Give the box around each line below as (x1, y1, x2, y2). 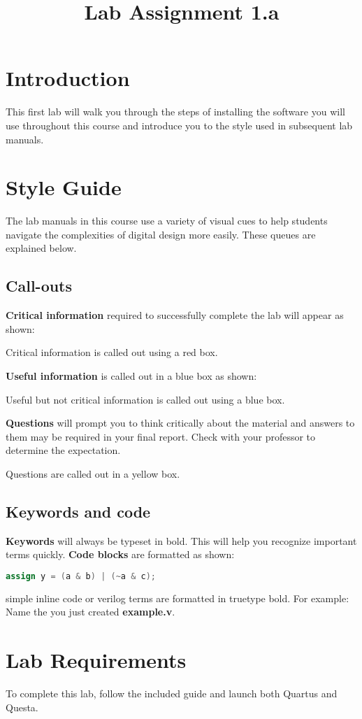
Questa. (6, 699, 38, 714)
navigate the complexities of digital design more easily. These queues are (6, 227, 316, 241)
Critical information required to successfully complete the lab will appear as (6, 308, 344, 322)
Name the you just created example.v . (6, 604, 175, 619)
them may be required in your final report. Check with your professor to (6, 429, 316, 443)
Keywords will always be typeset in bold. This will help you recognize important (6, 533, 357, 548)
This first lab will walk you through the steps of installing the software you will (6, 104, 345, 119)
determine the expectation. (6, 443, 121, 457)
